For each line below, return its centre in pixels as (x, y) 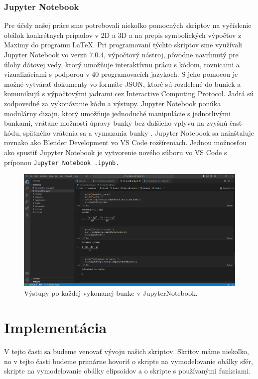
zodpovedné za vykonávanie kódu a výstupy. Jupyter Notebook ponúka (113, 103)
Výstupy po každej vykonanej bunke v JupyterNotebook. (111, 293)
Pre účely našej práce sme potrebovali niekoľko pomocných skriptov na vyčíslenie (128, 25)
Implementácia (56, 327)
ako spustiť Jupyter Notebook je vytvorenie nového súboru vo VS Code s (116, 152)
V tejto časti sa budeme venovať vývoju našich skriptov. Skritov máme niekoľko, (127, 351)
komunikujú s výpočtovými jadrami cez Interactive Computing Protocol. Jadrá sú (129, 94)
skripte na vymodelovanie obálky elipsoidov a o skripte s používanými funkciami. (128, 371)
